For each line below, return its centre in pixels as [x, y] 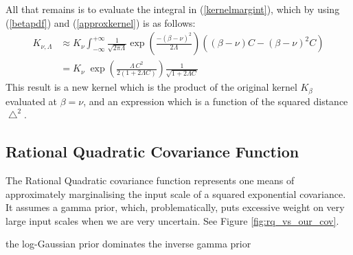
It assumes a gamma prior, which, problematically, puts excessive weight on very [175, 207]
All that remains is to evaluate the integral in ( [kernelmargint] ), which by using [173, 9]
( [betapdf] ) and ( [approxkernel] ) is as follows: [101, 22]
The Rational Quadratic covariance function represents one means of [150, 180]
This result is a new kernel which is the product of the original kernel [151, 87]
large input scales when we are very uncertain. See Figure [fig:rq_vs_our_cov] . [172, 220]
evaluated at [32, 101]
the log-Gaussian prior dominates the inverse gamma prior [128, 244]
